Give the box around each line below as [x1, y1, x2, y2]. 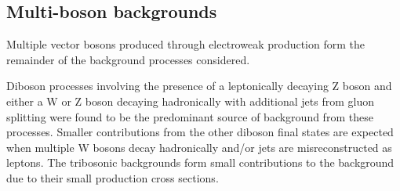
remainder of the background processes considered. [6, 51, 250, 67]
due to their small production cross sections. [6, 169, 219, 186]
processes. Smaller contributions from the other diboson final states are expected [6, 124, 394, 140]
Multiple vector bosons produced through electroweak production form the [6, 36, 365, 52]
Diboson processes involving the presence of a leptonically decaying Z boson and [6, 77, 392, 94]
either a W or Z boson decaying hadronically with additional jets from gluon [6, 92, 374, 109]
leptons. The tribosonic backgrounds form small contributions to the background [6, 154, 395, 171]
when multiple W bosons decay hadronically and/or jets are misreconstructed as [6, 139, 392, 155]
